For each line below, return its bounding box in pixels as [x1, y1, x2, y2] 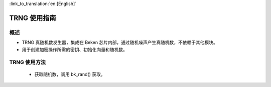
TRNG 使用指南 [9, 13, 56, 22]
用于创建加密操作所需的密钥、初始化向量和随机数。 [22, 46, 127, 52]
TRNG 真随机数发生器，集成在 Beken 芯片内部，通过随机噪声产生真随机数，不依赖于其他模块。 [22, 39, 218, 45]
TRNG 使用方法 [9, 59, 46, 66]
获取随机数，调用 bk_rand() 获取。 [34, 71, 105, 77]
